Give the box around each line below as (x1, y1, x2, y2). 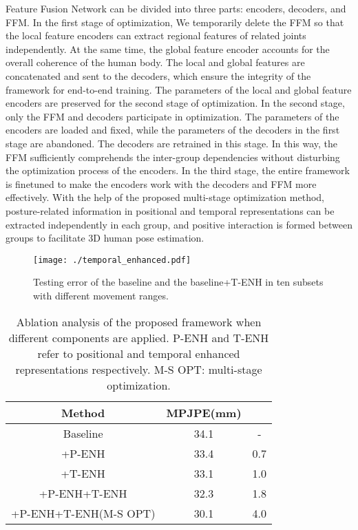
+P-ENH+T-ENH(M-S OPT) (11, 505, 156, 521)
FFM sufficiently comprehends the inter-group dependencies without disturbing (6, 149, 340, 164)
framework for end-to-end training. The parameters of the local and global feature (6, 82, 352, 96)
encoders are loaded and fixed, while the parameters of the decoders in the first (6, 123, 340, 137)
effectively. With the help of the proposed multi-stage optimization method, (6, 190, 324, 204)
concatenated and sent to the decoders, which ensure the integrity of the (6, 68, 311, 83)
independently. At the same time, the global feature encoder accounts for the (6, 41, 330, 56)
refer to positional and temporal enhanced (37, 345, 240, 361)
